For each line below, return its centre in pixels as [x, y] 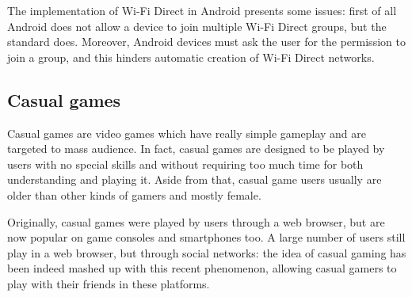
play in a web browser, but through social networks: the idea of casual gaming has [207, 252]
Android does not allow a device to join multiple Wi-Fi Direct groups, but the [197, 26]
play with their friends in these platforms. [109, 283]
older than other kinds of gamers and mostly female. [134, 194]
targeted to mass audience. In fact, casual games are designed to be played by [196, 148]
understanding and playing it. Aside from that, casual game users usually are [195, 179]
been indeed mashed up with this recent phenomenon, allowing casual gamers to [202, 268]
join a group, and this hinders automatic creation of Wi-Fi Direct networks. [191, 57]
